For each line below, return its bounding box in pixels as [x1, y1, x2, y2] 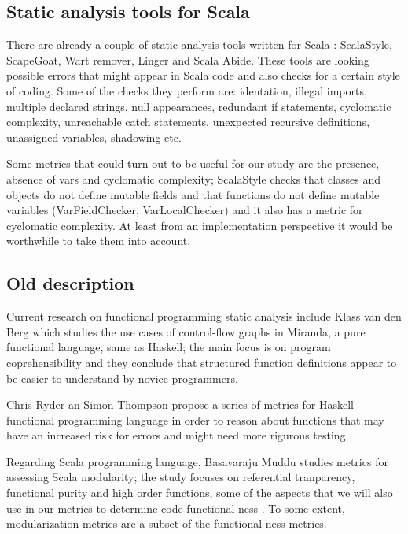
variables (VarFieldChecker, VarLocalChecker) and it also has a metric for [6, 202, 363, 218]
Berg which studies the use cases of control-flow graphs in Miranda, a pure [6, 323, 366, 339]
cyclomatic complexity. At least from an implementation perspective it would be [6, 217, 393, 233]
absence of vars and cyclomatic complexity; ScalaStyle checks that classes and [6, 170, 381, 187]
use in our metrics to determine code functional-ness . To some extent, [6, 499, 345, 516]
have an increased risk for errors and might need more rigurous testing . [6, 427, 353, 443]
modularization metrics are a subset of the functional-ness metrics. [6, 515, 327, 532]
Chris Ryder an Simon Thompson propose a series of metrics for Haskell [6, 396, 354, 413]
